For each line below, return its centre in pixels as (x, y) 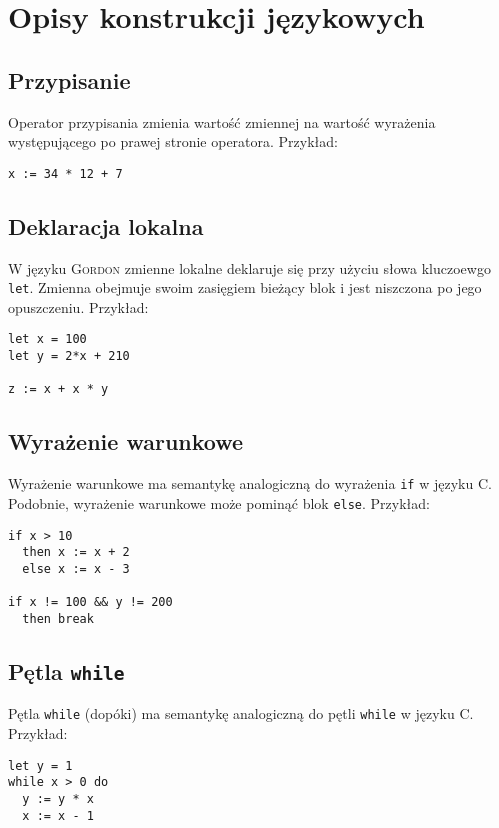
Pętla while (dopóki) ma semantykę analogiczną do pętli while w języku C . (241, 713)
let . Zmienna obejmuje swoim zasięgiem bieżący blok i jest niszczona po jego (245, 287)
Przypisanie (69, 79)
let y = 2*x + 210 (69, 356)
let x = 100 (47, 339)
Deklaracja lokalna (106, 225)
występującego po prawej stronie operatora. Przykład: (173, 141)
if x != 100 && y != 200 (90, 602)
